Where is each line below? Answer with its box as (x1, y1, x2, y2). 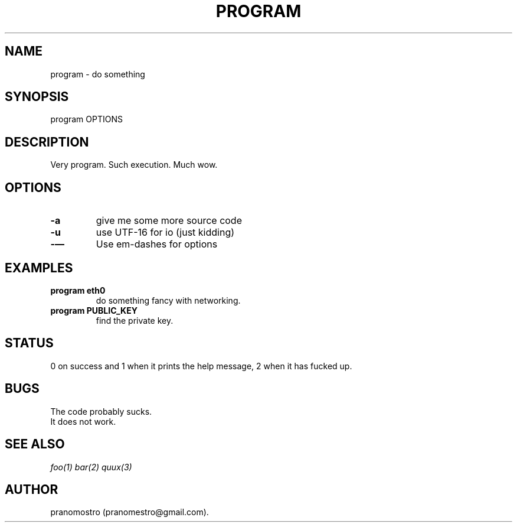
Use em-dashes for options (96, 238, 218, 251)
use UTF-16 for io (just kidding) (96, 226, 235, 239)
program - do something (50, 69, 145, 79)
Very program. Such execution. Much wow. (50, 160, 218, 170)
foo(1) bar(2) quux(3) (50, 461, 132, 472)
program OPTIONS (50, 114, 123, 125)
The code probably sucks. (50, 406, 152, 417)
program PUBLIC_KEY (50, 305, 138, 315)
